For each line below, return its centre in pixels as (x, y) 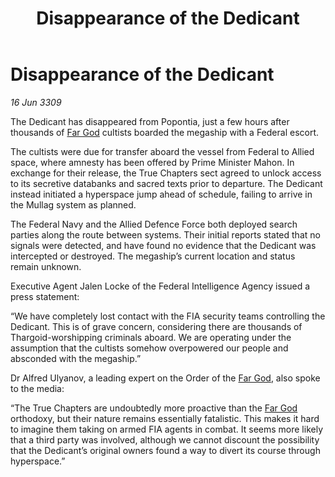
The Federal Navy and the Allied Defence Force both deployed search (154, 224)
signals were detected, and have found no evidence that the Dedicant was (163, 245)
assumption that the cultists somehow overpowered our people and (149, 348)
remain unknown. (46, 266)
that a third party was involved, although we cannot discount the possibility (165, 439)
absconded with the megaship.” (76, 358)
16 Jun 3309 (36, 102)
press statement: (45, 296)
